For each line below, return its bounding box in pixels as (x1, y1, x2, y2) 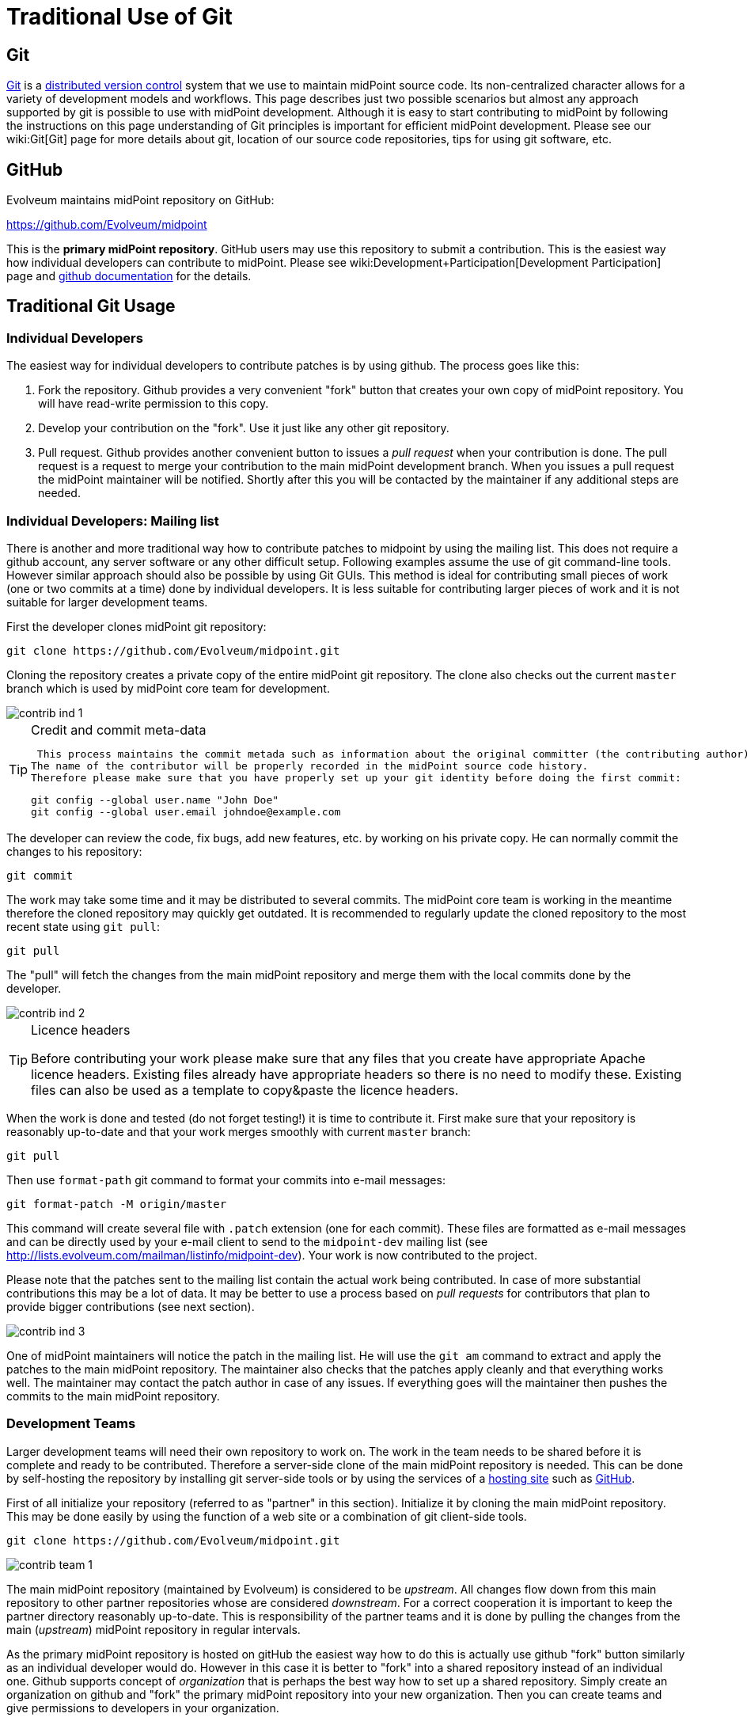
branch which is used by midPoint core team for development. (6, 681, 330, 695)
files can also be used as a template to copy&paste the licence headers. (31, 1081, 459, 1098)
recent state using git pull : (6, 919, 160, 933)
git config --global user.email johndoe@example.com (31, 805, 341, 818)
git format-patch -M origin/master (6, 1197, 227, 1210)
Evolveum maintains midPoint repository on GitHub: (6, 193, 275, 207)
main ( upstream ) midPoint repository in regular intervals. (6, 1622, 301, 1636)
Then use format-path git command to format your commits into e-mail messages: (6, 1172, 446, 1187)
